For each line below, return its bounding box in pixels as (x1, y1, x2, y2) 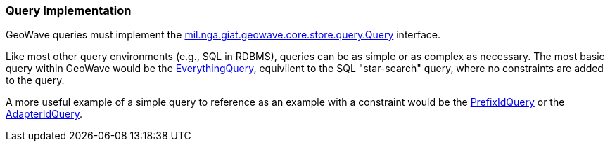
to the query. (6, 74, 65, 87)
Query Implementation (6, 3, 132, 17)
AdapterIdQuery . (6, 108, 83, 120)
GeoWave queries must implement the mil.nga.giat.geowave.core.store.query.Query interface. (6, 29, 440, 41)
